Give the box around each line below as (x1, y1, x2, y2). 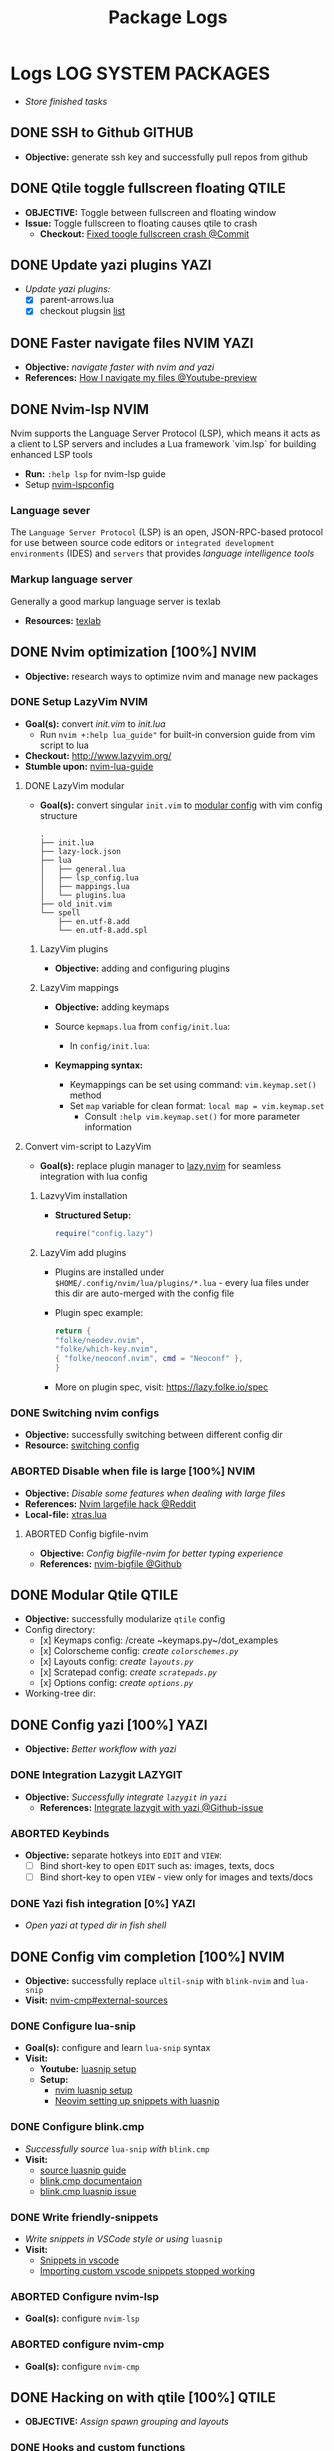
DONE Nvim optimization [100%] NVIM (10, 644, 257, 661)
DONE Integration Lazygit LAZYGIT (10, 1768, 183, 1782)
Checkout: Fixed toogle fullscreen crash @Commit (39, 227, 250, 240)
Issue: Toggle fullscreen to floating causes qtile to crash (24, 217, 258, 229)
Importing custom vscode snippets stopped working (39, 2265, 256, 2277)
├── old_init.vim (39, 899, 113, 909)
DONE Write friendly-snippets (10, 2210, 159, 2224)
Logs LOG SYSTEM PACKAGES (10, 62, 271, 85)
